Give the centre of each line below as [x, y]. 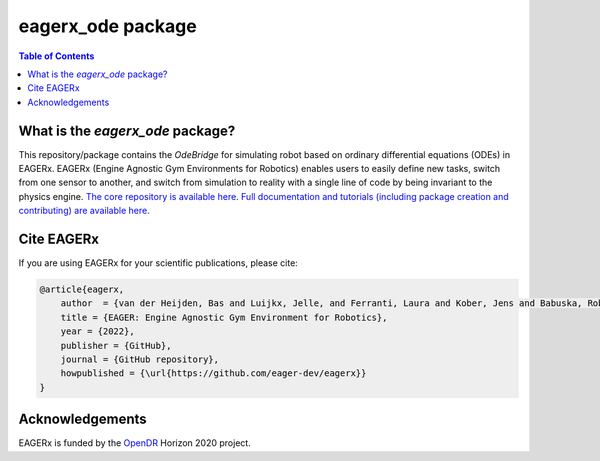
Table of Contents [56, 56]
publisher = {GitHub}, [116, 345]
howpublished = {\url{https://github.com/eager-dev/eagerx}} [213, 373]
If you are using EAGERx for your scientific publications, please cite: [158, 263]
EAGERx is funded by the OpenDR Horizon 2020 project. [135, 443]
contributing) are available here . [84, 211]
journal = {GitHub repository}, [140, 359]
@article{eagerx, [82, 289]
